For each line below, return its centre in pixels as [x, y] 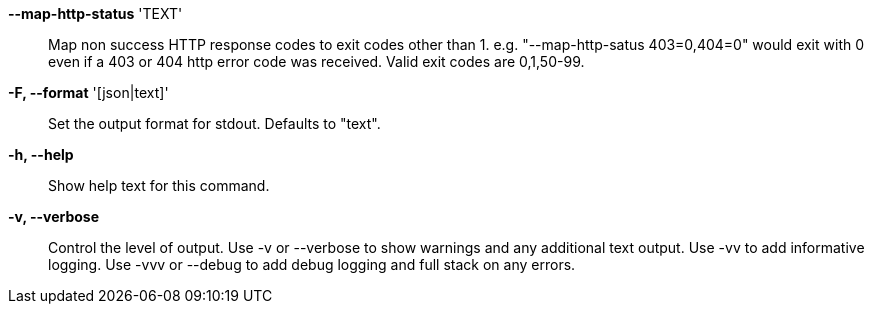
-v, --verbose [54, 216]
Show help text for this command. [159, 185]
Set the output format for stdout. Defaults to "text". [214, 123]
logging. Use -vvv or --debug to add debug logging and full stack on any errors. [312, 264]
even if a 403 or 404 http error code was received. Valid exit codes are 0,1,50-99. [316, 61]
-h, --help [41, 154]
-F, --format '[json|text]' [88, 92]
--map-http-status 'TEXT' [95, 13]
